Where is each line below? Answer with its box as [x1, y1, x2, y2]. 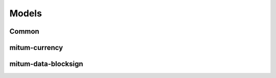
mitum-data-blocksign [9, 60, 83, 68]
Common [9, 27, 39, 36]
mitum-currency [9, 43, 63, 52]
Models [9, 8, 42, 19]
